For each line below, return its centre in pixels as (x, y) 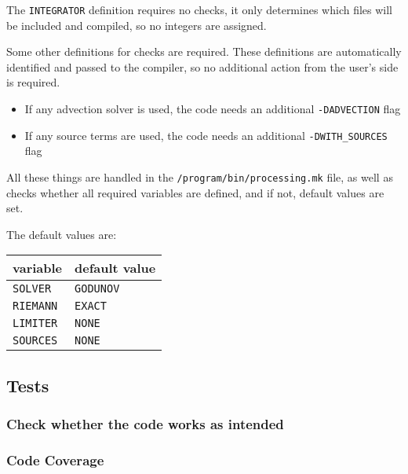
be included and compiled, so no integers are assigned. (137, 25)
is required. (33, 82)
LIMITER (35, 323)
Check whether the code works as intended (145, 424)
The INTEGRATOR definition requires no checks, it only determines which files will (200, 9)
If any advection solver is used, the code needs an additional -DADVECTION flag (213, 109)
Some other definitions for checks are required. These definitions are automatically (204, 51)
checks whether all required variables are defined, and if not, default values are (195, 192)
